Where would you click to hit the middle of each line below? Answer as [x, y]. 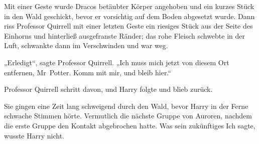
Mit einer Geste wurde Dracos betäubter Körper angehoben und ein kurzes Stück [129, 6]
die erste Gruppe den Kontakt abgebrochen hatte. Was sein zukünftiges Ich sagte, [130, 125]
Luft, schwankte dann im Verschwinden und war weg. [86, 45]
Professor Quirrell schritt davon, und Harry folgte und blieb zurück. [108, 89]
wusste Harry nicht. [34, 135]
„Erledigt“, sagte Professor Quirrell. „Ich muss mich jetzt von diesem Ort [117, 62]
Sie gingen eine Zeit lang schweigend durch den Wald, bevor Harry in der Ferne [126, 106]
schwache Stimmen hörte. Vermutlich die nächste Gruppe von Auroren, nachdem [128, 116]
